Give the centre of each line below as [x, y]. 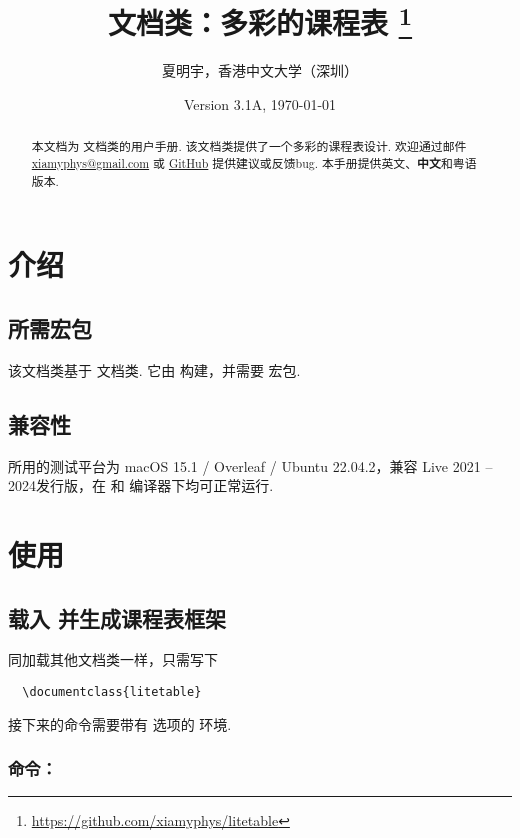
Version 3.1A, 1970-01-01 [260, 104]
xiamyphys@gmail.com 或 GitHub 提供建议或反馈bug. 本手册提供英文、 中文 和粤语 [254, 164]
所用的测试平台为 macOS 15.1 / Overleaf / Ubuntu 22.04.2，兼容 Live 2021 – [250, 465]
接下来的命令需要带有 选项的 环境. [120, 723]
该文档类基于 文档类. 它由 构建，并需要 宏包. [154, 369]
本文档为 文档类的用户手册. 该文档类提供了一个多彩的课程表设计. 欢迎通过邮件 [249, 146]
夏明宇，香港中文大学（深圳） [260, 70]
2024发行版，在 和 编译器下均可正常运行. [141, 485]
